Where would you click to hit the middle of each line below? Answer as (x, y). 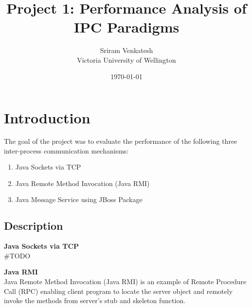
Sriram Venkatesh (126, 50)
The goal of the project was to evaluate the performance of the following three (121, 141)
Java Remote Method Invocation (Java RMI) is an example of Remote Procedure (125, 281)
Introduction (47, 118)
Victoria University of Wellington (126, 60)
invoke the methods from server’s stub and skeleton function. (95, 300)
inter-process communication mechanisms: (66, 150)
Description (34, 226)
